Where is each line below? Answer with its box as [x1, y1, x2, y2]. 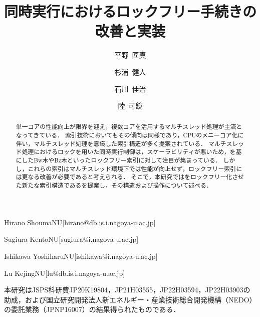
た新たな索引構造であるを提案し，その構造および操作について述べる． [16, 181, 212, 190]
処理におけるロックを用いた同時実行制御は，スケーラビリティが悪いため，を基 [22, 147, 242, 156]
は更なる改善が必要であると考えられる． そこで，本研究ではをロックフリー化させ [16, 173, 244, 181]
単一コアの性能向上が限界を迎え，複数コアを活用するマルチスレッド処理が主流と [16, 122, 242, 131]
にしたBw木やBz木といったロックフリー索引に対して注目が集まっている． [16, 156, 221, 165]
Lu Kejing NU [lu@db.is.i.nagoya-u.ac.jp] [4, 267, 125, 278]
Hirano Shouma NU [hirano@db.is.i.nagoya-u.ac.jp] [4, 217, 156, 227]
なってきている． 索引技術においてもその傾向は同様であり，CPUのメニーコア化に [16, 131, 244, 139]
